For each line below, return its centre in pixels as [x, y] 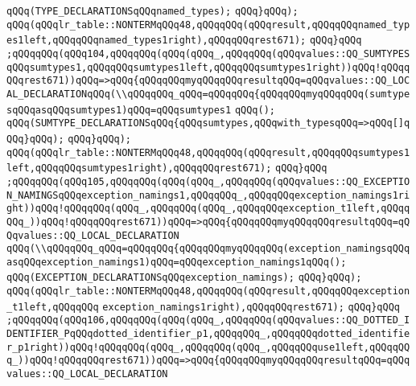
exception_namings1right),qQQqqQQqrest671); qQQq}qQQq [251, 307]
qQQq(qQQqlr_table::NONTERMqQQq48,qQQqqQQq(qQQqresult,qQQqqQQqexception [208, 292]
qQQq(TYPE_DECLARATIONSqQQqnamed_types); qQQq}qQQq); [152, 11]
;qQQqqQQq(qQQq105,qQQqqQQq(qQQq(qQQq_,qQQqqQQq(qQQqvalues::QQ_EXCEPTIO [208, 181]
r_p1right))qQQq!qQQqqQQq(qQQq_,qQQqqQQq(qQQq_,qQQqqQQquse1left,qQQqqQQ [208, 347]
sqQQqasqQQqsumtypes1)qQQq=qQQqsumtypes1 [119, 110]
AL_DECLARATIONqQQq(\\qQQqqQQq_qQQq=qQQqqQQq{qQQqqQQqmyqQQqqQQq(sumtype [208, 94]
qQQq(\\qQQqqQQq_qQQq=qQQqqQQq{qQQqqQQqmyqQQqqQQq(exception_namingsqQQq [208, 249]
